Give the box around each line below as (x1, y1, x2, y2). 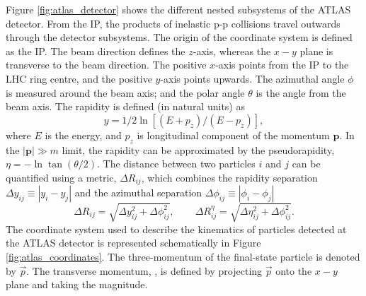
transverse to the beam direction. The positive (6, 57, 207, 72)
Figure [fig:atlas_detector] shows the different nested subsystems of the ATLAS (6, 2, 351, 16)
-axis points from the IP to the (215, 57, 349, 72)
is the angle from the (256, 85, 346, 100)
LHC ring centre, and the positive (6, 71, 152, 85)
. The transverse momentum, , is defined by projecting (26, 263, 263, 278)
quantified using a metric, (6, 170, 117, 184)
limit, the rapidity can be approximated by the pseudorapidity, (62, 142, 335, 157)
